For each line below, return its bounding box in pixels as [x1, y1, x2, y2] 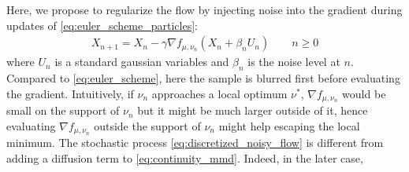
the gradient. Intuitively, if [6, 85, 134, 101]
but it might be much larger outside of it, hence [137, 102, 368, 119]
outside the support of [94, 117, 201, 134]
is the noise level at [247, 53, 340, 70]
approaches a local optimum [151, 85, 288, 101]
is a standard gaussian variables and [54, 53, 229, 70]
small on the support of [6, 102, 120, 119]
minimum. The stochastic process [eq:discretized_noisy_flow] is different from [6, 134, 384, 151]
